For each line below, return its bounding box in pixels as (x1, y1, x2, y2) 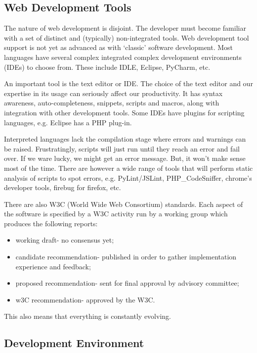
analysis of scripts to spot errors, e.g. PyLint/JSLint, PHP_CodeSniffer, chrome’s (4, 172, 252, 183)
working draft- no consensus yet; (15, 235, 114, 245)
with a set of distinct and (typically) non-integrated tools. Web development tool (4, 32, 249, 43)
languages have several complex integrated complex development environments (4, 51, 242, 62)
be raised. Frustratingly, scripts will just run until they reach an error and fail (4, 143, 240, 153)
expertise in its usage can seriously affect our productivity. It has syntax (4, 88, 223, 98)
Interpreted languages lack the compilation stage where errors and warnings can (4, 134, 246, 144)
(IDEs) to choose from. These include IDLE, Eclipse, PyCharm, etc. (4, 61, 211, 72)
